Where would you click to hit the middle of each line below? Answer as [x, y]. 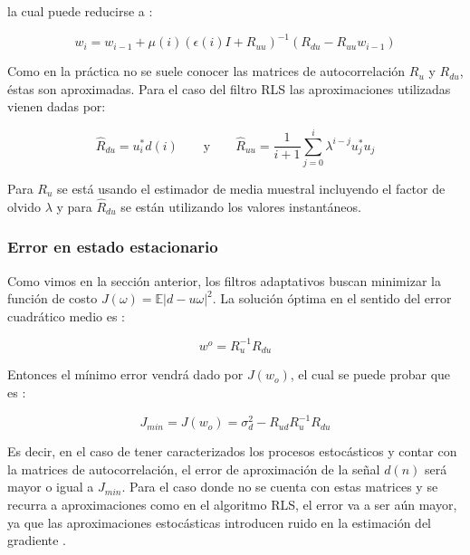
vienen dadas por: [57, 106]
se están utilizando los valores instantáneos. [241, 206]
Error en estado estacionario [113, 247]
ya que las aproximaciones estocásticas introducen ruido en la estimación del [219, 522]
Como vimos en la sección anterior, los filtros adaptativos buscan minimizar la [224, 280]
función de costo [53, 298]
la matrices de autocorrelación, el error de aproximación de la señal [194, 469]
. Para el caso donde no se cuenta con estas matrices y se [280, 487]
